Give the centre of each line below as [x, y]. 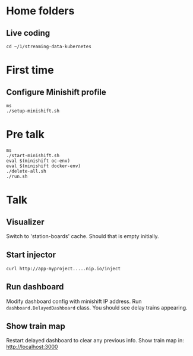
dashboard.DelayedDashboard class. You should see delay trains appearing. [97, 307]
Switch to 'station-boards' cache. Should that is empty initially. [83, 236]
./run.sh [17, 176]
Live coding [28, 33]
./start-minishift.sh [33, 155]
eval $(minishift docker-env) [44, 166]
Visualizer [25, 222]
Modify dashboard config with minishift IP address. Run [74, 301]
